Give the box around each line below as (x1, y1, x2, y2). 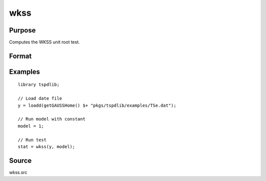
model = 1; (18, 123, 44, 129)
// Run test (18, 137, 47, 143)
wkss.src (9, 169, 28, 175)
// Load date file (18, 96, 63, 101)
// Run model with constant (18, 116, 86, 122)
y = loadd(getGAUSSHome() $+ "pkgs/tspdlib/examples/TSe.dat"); (18, 102, 177, 108)
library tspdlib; (18, 82, 60, 88)
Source (9, 156, 32, 165)
